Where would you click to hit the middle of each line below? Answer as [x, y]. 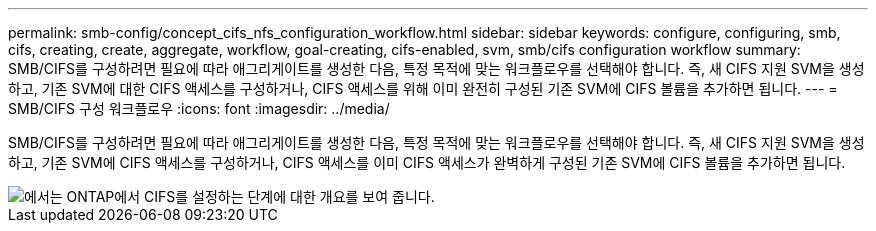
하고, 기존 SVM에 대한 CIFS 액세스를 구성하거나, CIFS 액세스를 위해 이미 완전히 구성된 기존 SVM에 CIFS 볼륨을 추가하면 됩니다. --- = [423, 88]
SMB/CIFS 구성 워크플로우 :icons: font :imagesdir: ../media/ [199, 108]
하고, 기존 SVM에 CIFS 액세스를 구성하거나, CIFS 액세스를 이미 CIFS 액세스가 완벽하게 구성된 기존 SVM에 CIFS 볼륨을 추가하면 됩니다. [427, 162]
